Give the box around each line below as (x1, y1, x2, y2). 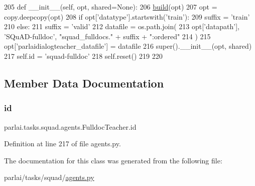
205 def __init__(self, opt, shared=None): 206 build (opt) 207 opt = (4, 2, 217, 12)
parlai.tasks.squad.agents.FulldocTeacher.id (4, 121, 137, 132)
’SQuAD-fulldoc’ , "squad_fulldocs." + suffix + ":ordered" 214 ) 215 (4, 31, 211, 41)
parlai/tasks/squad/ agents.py (4, 172, 94, 182)
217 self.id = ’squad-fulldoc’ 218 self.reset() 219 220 (4, 50, 163, 61)
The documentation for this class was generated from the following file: (4, 155, 222, 165)
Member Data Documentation (4, 75, 164, 90)
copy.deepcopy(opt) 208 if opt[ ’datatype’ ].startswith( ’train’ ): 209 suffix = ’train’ (4, 11, 250, 22)
